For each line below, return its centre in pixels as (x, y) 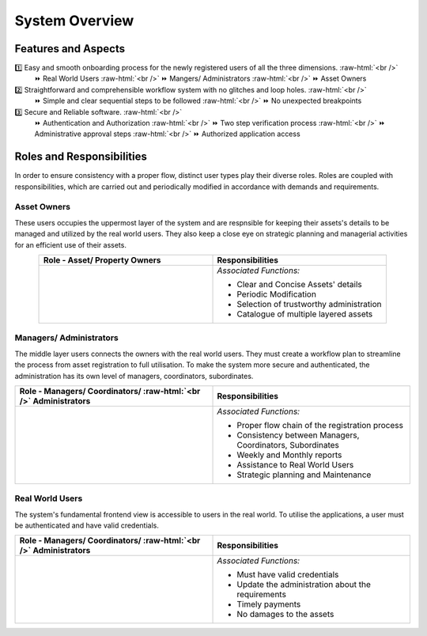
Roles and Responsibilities (81, 157)
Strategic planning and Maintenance (304, 475)
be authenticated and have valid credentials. (87, 525)
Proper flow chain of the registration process (320, 425)
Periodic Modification (276, 294)
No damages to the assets (285, 615)
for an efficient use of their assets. (70, 244)
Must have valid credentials (288, 575)
